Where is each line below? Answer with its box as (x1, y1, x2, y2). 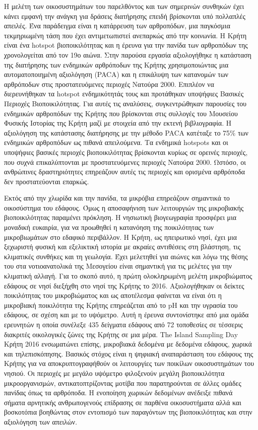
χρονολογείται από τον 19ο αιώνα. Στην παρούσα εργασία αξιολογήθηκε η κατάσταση (4, 49, 252, 60)
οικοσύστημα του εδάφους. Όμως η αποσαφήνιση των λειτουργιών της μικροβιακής (4, 202, 244, 213)
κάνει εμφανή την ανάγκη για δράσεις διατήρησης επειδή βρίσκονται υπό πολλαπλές (4, 10, 246, 21)
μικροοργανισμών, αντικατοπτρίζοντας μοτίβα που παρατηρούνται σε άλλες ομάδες (4, 377, 242, 388)
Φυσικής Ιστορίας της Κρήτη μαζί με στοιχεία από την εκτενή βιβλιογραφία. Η (4, 118, 232, 128)
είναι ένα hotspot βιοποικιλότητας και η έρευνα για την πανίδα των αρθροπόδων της (4, 40, 248, 50)
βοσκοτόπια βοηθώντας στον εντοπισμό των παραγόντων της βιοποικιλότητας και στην (4, 407, 253, 417)
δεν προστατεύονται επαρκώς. (4, 176, 89, 186)
